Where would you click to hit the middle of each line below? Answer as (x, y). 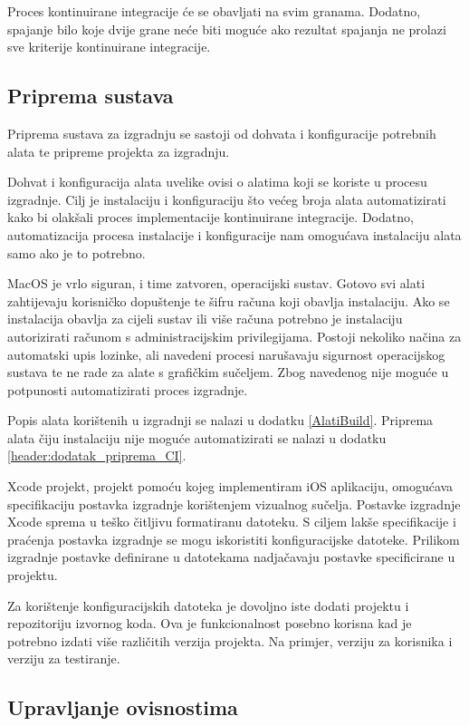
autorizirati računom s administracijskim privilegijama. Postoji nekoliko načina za (234, 336)
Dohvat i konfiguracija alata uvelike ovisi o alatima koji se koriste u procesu (217, 182)
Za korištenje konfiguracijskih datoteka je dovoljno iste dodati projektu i (208, 605)
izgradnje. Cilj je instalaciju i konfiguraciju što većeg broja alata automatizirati (227, 199)
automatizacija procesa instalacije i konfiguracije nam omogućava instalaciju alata (234, 234)
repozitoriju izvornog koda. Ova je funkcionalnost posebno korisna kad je (210, 623)
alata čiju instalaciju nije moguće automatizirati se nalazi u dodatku (197, 437)
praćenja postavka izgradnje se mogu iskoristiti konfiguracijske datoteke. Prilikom (234, 539)
